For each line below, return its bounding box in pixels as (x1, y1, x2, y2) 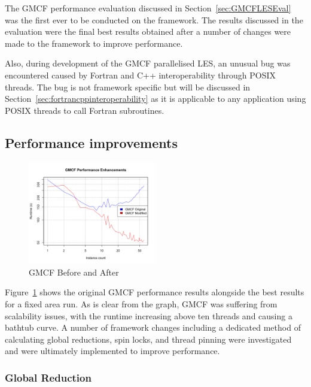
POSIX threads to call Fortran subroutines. (5, 104, 164, 116)
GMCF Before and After (29, 265, 119, 278)
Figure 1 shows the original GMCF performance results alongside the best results (5, 286, 304, 298)
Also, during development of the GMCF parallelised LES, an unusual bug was (5, 57, 291, 69)
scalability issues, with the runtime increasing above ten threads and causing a (5, 309, 292, 322)
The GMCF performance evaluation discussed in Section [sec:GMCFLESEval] (5, 2, 291, 14)
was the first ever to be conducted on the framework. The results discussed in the (5, 13, 303, 26)
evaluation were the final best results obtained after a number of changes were (5, 25, 291, 38)
